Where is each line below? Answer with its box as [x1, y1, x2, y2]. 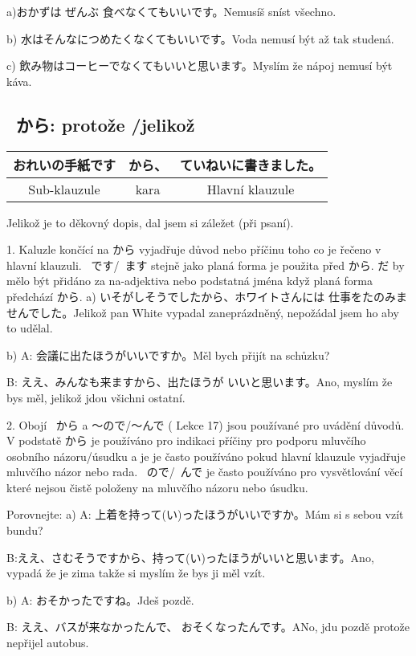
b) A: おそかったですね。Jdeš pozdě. [6, 591, 194, 608]
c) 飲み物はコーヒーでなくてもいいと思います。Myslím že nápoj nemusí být [6, 57, 393, 74]
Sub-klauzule [28, 179, 100, 198]
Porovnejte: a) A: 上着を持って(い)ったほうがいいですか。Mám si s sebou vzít [6, 506, 404, 523]
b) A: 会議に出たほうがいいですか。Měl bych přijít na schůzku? [6, 346, 330, 363]
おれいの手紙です [13, 155, 116, 174]
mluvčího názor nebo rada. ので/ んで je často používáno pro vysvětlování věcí [6, 463, 403, 480]
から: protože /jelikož [16, 112, 195, 136]
